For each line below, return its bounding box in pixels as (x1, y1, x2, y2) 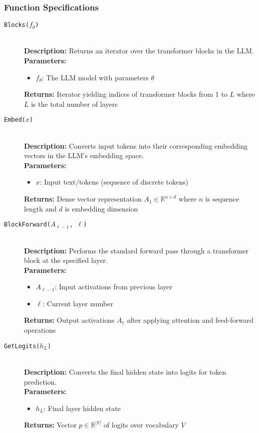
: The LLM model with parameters (42, 72, 149, 82)
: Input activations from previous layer (54, 281, 173, 292)
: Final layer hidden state (43, 403, 121, 413)
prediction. (24, 376, 57, 387)
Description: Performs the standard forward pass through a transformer (24, 245, 249, 255)
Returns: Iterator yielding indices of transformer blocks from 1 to (24, 89, 228, 99)
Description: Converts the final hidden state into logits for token (24, 366, 227, 377)
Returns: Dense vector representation (24, 194, 142, 204)
